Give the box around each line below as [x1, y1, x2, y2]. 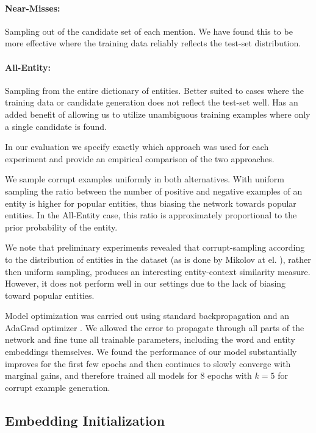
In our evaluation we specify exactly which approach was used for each [5, 140, 269, 153]
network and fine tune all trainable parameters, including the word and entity [5, 333, 295, 346]
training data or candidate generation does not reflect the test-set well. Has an [5, 96, 298, 109]
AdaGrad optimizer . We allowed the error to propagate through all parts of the [5, 321, 304, 334]
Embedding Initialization [5, 410, 165, 429]
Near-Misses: [5, 1, 60, 14]
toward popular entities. [5, 288, 95, 301]
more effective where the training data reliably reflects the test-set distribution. [5, 37, 301, 49]
